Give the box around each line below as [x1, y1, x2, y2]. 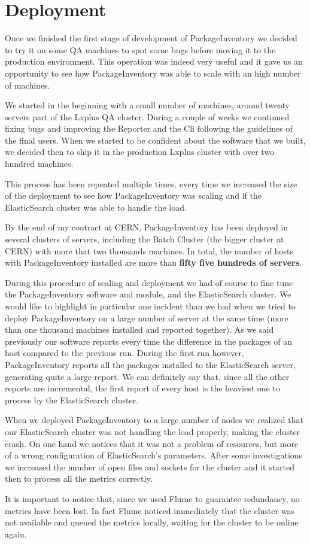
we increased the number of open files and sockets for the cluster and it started [5, 460, 295, 473]
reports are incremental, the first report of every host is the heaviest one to [5, 382, 280, 394]
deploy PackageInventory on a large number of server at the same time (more [5, 311, 288, 324]
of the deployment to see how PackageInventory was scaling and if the [5, 189, 262, 202]
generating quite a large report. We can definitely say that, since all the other [5, 370, 290, 382]
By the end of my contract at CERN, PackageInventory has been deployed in [5, 221, 288, 233]
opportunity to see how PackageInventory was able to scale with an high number [5, 66, 301, 79]
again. [5, 527, 27, 540]
